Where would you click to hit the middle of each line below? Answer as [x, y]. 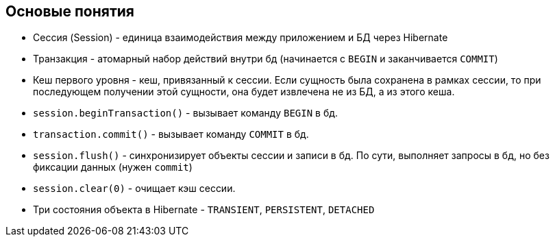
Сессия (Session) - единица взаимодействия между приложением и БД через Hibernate [241, 38]
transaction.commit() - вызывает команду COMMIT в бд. [171, 134]
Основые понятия [70, 11]
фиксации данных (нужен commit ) [113, 167]
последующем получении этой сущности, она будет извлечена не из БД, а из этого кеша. [244, 92]
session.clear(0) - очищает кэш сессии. [134, 189]
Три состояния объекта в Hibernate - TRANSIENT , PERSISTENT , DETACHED [204, 210]
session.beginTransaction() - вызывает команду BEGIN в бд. [186, 113]
